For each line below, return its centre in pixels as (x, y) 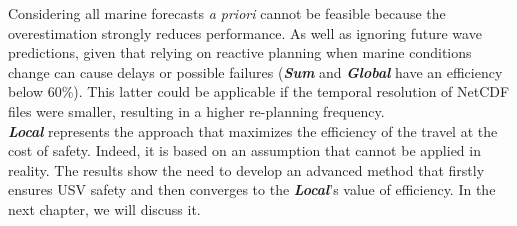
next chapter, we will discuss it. (104, 208)
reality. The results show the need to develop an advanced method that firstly (246, 169)
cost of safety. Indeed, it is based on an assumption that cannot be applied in (244, 150)
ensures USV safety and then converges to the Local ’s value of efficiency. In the (252, 189)
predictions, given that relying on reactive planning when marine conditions (240, 52)
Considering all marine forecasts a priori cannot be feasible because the (227, 13)
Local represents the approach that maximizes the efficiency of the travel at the (253, 130)
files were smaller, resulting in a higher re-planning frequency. (196, 110)
